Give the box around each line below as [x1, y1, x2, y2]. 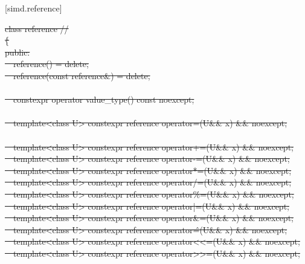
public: [5, 45, 30, 58]
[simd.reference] [5, 2, 62, 14]
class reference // [5, 22, 69, 34]
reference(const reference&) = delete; [13, 69, 150, 82]
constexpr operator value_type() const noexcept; [13, 93, 194, 106]
